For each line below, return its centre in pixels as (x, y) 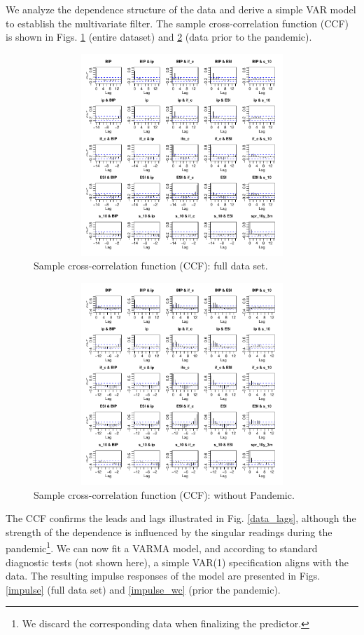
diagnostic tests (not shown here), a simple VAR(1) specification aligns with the (177, 562)
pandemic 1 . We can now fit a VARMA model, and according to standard (162, 547)
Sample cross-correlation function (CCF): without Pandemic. (164, 494)
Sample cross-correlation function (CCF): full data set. (151, 266)
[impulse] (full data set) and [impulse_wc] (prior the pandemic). (143, 589)
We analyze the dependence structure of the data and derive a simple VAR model (181, 9)
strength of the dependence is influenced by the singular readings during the (169, 532)
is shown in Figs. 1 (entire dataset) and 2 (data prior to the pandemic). (159, 37)
